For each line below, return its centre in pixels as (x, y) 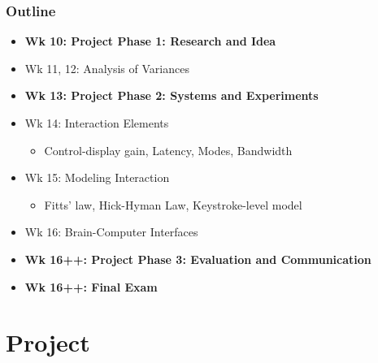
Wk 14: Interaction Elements (97, 123)
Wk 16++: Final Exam (91, 286)
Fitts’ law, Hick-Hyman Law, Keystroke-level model (173, 204)
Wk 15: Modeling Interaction (97, 177)
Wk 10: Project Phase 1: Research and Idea (150, 41)
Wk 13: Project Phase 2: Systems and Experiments (172, 95)
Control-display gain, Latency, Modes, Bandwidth (168, 150)
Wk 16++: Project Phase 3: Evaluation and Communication (198, 259)
